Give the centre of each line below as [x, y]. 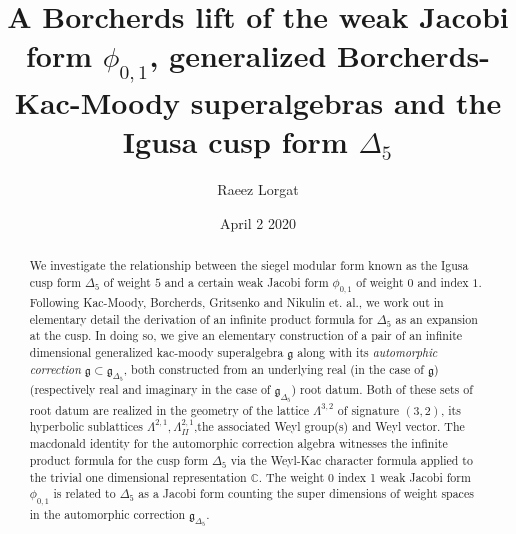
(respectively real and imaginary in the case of [150, 389]
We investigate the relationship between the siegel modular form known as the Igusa [249, 265]
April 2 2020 [258, 222]
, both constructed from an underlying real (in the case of [273, 368]
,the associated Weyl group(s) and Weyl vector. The [329, 426]
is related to [84, 493]
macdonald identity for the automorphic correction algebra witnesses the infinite [238, 443]
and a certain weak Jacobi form [246, 281]
